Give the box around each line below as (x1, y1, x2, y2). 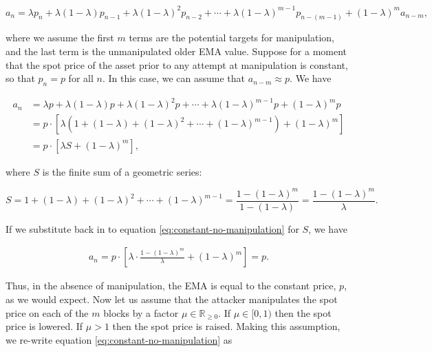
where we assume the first (6, 30, 114, 45)
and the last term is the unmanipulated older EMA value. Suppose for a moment (6, 43, 347, 58)
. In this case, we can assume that (102, 71, 246, 85)
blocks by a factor (103, 305, 179, 320)
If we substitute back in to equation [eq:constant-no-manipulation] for (6, 221, 299, 236)
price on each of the (6, 305, 89, 320)
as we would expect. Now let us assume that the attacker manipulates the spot (6, 291, 338, 306)
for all (68, 71, 94, 85)
